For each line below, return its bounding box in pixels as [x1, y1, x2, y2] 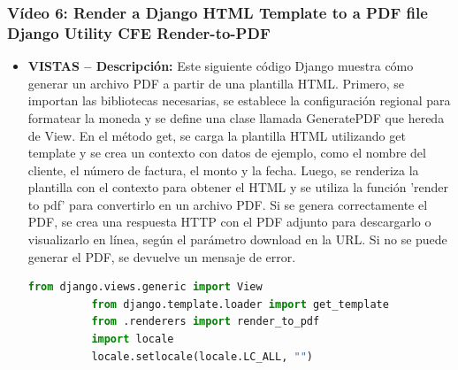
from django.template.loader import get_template [91, 297, 389, 311]
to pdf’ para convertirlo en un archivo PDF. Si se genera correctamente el [27, 195, 428, 213]
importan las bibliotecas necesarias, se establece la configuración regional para [27, 91, 451, 110]
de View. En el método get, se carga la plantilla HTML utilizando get [27, 126, 406, 144]
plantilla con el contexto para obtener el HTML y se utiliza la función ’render [27, 178, 449, 197]
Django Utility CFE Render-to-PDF [7, 21, 271, 43]
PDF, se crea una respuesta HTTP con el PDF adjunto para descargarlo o [27, 212, 431, 231]
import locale [91, 333, 174, 346]
